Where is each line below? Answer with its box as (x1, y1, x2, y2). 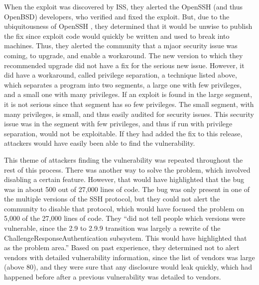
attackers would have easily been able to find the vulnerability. (4, 138, 195, 148)
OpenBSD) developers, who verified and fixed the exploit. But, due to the (4, 11, 230, 21)
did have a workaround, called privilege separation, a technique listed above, (4, 70, 237, 80)
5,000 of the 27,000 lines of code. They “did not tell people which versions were (4, 213, 246, 223)
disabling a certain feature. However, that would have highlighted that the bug (4, 174, 245, 185)
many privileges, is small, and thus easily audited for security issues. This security (4, 108, 254, 119)
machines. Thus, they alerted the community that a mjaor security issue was (4, 40, 238, 51)
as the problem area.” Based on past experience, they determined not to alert (4, 242, 240, 253)
